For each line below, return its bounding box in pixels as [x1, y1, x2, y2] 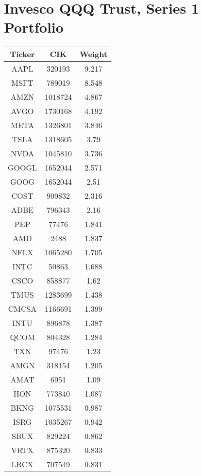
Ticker [10, 48, 35, 60]
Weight [80, 48, 108, 60]
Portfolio [4, 17, 64, 37]
